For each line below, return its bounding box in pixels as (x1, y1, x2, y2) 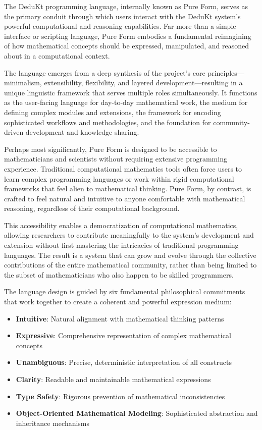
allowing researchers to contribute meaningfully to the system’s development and (4, 230, 254, 240)
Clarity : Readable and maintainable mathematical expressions (16, 374, 211, 384)
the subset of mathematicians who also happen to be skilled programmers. (4, 269, 234, 280)
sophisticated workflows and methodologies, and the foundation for (4, 117, 211, 127)
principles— (207, 67, 244, 78)
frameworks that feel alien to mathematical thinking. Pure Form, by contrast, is (4, 183, 251, 194)
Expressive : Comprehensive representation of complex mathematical (16, 330, 231, 341)
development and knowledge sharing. (25, 127, 139, 137)
